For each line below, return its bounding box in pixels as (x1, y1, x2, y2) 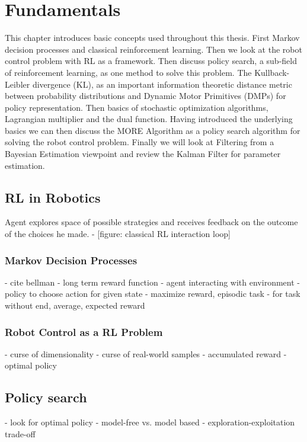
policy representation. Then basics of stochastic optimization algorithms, (5, 101, 268, 113)
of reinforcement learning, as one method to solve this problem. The (5, 66, 252, 78)
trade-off (5, 427, 36, 440)
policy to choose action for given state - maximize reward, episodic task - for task (5, 287, 300, 300)
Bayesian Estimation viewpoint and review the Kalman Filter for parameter (5, 148, 281, 160)
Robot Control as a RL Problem (5, 324, 163, 339)
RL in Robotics (5, 188, 101, 206)
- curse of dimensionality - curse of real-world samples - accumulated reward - (5, 347, 287, 360)
